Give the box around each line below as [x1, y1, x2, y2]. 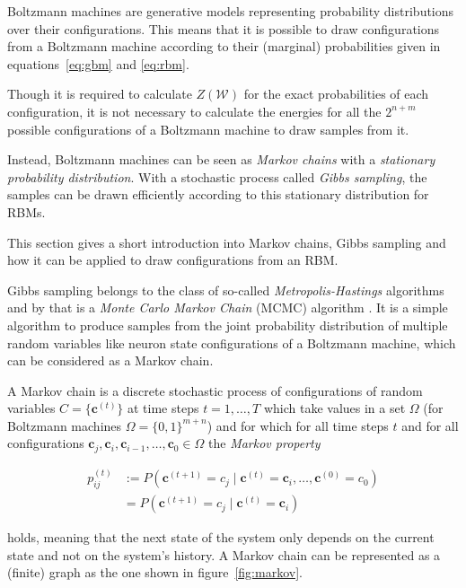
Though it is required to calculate [7, 84, 192, 103]
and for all [401, 416, 459, 434]
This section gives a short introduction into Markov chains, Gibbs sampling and [7, 233, 446, 251]
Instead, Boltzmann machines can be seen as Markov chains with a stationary [7, 150, 435, 169]
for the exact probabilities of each [243, 84, 429, 103]
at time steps [127, 399, 199, 417]
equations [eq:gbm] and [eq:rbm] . [7, 54, 189, 73]
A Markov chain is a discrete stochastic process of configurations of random [7, 381, 423, 399]
